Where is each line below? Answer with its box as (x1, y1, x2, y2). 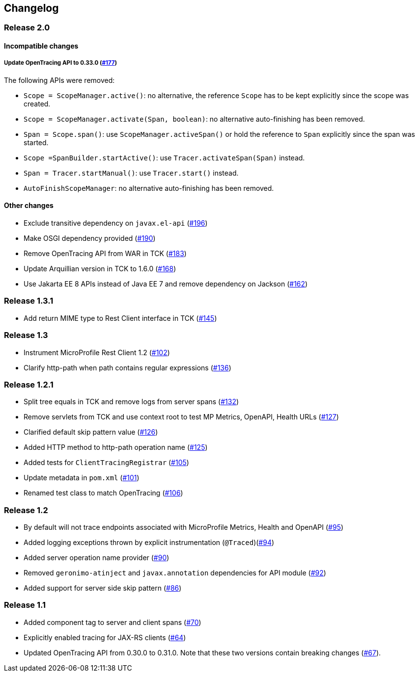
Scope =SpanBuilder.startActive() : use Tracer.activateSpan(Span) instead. (24, 153, 305, 162)
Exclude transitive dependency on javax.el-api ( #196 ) (24, 219, 208, 228)
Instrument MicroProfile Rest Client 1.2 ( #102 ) (24, 348, 170, 357)
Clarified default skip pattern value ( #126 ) (24, 428, 158, 437)
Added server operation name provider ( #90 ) (24, 553, 169, 562)
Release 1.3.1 (4, 296, 54, 306)
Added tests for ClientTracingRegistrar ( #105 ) (24, 458, 189, 467)
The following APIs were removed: (4, 76, 115, 84)
